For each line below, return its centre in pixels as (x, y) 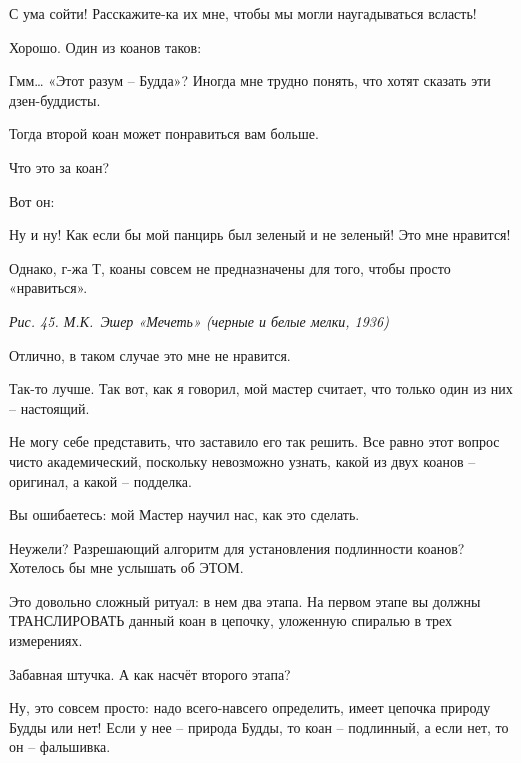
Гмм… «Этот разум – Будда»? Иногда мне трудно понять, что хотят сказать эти (250, 80)
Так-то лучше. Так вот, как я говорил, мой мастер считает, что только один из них (261, 388)
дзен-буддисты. (55, 99)
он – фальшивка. (60, 746)
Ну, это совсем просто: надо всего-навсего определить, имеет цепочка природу (250, 707)
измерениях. (46, 640)
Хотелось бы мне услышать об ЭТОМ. (126, 567)
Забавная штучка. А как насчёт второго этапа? (150, 673)
